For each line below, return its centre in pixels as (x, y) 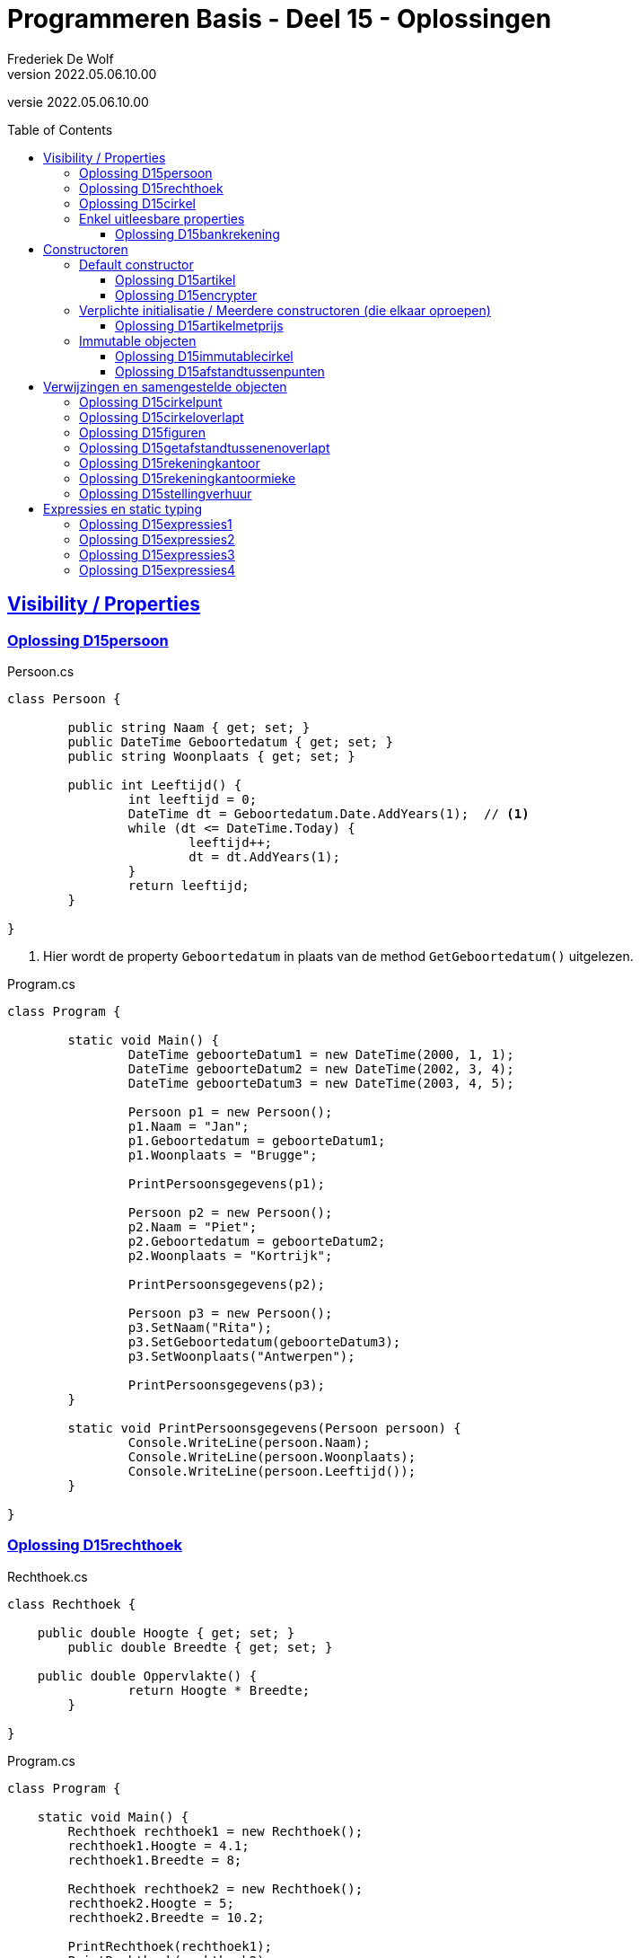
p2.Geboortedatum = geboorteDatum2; (257, 1241)
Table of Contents (60, 129)
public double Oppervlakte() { (147, 1676)
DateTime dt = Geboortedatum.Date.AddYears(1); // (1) (329, 813)
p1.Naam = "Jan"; (188, 1126)
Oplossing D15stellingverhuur (166, 493)
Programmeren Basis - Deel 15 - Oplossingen (280, 19)
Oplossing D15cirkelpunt (151, 401)
